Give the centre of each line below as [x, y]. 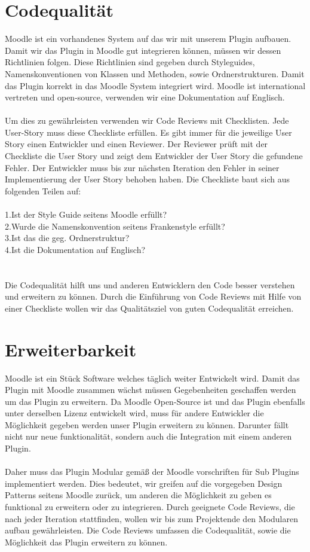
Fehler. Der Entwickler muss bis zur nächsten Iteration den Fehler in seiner [142, 167]
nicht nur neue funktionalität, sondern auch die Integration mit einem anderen [148, 436]
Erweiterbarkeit [71, 349]
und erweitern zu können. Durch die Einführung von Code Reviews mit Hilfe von [153, 296]
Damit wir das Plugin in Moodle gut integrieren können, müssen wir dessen [143, 50]
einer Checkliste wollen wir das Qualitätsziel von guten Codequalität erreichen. [149, 308]
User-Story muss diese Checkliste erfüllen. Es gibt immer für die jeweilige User [148, 132]
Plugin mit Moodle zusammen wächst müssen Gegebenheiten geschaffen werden [151, 390]
